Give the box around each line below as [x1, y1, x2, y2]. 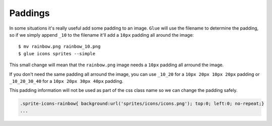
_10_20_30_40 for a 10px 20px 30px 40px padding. [9, 78, 123, 84]
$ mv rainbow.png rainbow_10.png [18, 44, 101, 50]
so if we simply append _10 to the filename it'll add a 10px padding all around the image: [9, 32, 194, 38]
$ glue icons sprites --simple [18, 51, 96, 56]
